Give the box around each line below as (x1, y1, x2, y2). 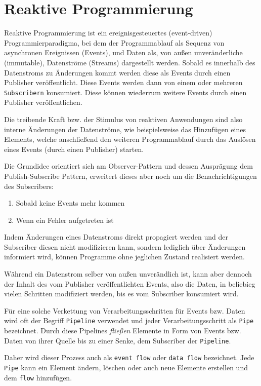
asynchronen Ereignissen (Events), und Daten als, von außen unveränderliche (4, 47, 243, 58)
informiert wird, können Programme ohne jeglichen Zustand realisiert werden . (4, 251, 245, 262)
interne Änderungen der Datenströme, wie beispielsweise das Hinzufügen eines (4, 124, 246, 134)
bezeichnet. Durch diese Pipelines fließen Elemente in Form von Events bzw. (4, 325, 241, 336)
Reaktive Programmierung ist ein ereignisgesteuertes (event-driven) (4, 27, 212, 38)
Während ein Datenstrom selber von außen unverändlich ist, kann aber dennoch (4, 268, 252, 279)
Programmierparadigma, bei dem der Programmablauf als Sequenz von (4, 37, 225, 48)
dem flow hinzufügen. (4, 372, 72, 382)
